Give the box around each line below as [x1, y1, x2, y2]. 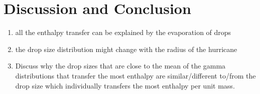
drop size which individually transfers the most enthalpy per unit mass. [15, 80, 235, 90]
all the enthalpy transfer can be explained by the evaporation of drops [15, 27, 231, 37]
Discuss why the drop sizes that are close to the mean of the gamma [15, 60, 226, 71]
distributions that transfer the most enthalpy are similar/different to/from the [15, 70, 256, 80]
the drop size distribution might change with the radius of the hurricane [15, 43, 237, 54]
